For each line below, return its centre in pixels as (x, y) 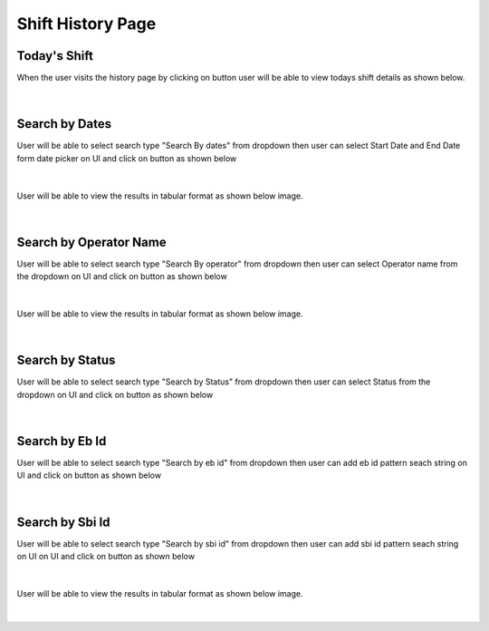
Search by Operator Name (91, 242)
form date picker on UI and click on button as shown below (127, 158)
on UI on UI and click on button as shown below (105, 557)
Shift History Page (86, 24)
